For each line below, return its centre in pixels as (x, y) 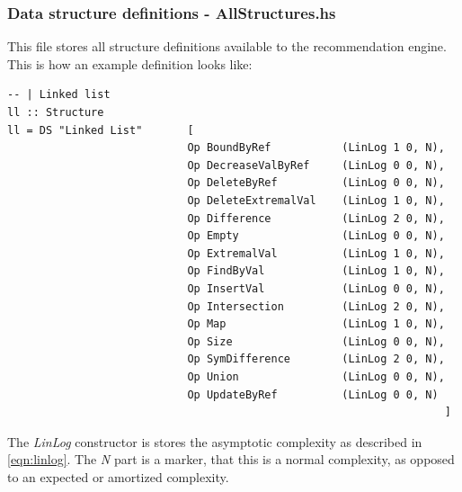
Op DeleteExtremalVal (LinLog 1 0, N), (316, 200)
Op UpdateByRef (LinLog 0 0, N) (313, 394)
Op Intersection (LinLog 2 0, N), (316, 306)
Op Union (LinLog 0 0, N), (316, 376)
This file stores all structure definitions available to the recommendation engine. (227, 46)
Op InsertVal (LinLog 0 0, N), (316, 288)
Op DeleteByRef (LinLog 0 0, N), (316, 183)
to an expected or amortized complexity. (118, 476)
